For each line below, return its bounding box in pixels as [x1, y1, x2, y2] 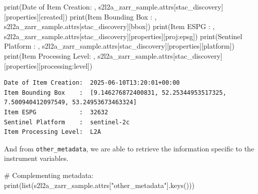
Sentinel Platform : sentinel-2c [4, 118, 130, 126]
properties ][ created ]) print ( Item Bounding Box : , [6, 11, 157, 22]
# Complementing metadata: [4, 169, 94, 180]
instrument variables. [4, 153, 69, 163]
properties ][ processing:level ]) [6, 60, 93, 71]
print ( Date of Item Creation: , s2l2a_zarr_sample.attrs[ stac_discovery [4, 2, 221, 12]
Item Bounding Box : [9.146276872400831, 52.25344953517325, [4, 89, 226, 96]
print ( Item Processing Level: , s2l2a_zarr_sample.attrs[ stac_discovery [4, 50, 221, 61]
